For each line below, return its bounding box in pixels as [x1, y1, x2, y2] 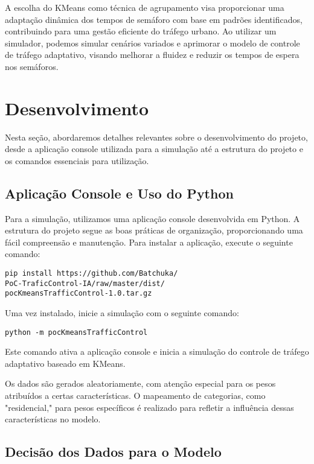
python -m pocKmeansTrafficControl [5, 328, 148, 337]
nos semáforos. [5, 60, 59, 72]
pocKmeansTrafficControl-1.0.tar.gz [5, 289, 152, 298]
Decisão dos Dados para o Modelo [5, 442, 222, 461]
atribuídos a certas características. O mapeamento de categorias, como [5, 389, 266, 402]
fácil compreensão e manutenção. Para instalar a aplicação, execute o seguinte [5, 235, 293, 248]
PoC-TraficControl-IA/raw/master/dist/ [5, 279, 165, 288]
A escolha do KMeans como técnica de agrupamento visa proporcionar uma [5, 1, 284, 13]
